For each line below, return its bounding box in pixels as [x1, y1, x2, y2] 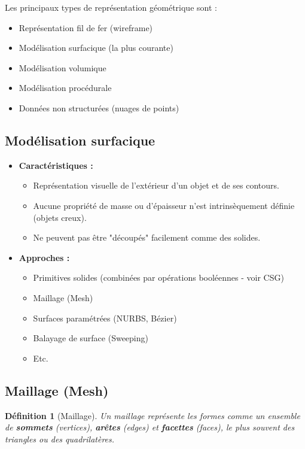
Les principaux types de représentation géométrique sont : [5, 1, 217, 13]
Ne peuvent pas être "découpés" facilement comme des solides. [33, 231, 261, 244]
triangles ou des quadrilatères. [5, 432, 115, 445]
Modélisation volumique [19, 61, 106, 74]
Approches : [19, 251, 70, 263]
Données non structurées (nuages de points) [19, 101, 179, 114]
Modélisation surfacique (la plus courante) [19, 41, 173, 54]
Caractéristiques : [19, 159, 93, 171]
